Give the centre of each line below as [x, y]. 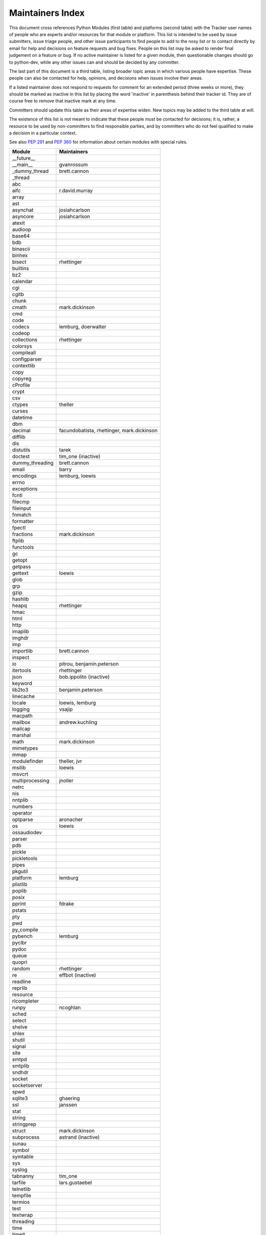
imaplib [20, 631]
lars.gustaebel [76, 1182]
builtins [20, 268]
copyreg [22, 378]
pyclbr [19, 943]
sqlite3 [20, 1098]
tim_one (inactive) [80, 456]
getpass [21, 567]
